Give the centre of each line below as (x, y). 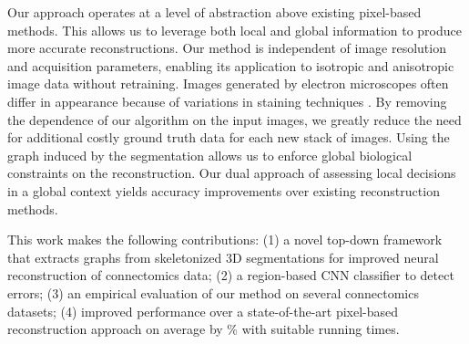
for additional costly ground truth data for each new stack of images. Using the (229, 137)
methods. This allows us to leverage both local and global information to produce (234, 30)
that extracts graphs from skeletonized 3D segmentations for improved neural (223, 257)
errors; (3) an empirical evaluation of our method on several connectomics (213, 292)
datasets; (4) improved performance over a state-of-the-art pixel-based (203, 311)
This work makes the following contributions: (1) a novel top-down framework (225, 240)
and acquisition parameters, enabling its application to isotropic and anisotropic (231, 65)
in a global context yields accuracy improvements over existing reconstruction (224, 190)
